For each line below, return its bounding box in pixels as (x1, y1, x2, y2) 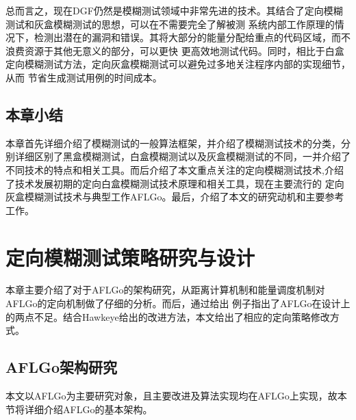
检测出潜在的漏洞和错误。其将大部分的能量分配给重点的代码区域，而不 (34, 30, 351, 44)
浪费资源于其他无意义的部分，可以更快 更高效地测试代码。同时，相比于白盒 (5, 43, 344, 57)
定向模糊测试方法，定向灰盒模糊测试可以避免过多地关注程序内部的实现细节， (5, 57, 351, 71)
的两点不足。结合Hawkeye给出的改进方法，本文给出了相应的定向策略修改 (5, 309, 330, 324)
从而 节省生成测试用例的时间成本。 (5, 70, 162, 84)
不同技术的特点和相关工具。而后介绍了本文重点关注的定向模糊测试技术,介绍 (5, 162, 344, 176)
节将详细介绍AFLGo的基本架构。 (5, 402, 153, 416)
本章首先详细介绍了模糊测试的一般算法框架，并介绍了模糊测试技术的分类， (5, 135, 341, 150)
